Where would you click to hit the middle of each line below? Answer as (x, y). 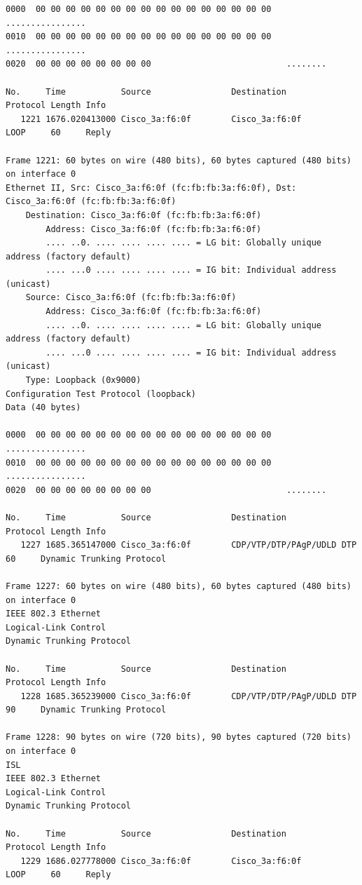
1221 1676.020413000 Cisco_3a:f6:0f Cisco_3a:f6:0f (161, 119)
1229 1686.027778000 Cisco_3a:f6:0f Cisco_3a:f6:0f (161, 861)
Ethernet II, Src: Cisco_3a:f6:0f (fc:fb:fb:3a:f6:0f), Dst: (151, 188)
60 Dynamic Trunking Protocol (86, 559)
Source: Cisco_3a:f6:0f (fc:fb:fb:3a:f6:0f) (131, 298)
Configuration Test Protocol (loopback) (101, 394)
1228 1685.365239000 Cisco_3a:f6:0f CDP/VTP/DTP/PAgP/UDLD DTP (189, 696)
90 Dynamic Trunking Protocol (86, 710)
